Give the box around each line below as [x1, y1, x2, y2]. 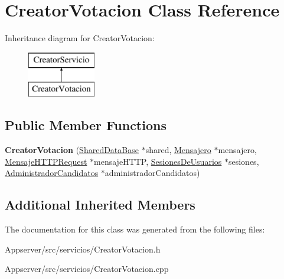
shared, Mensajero [145, 144, 211, 156]
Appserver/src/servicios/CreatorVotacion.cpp [5, 263, 169, 275]
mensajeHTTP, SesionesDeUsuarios [94, 155, 222, 167]
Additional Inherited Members [5, 195, 195, 214]
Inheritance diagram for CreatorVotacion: [5, 32, 155, 44]
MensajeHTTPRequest [5, 155, 87, 167]
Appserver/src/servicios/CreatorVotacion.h [5, 243, 161, 255]
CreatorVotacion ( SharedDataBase [5, 144, 139, 156]
